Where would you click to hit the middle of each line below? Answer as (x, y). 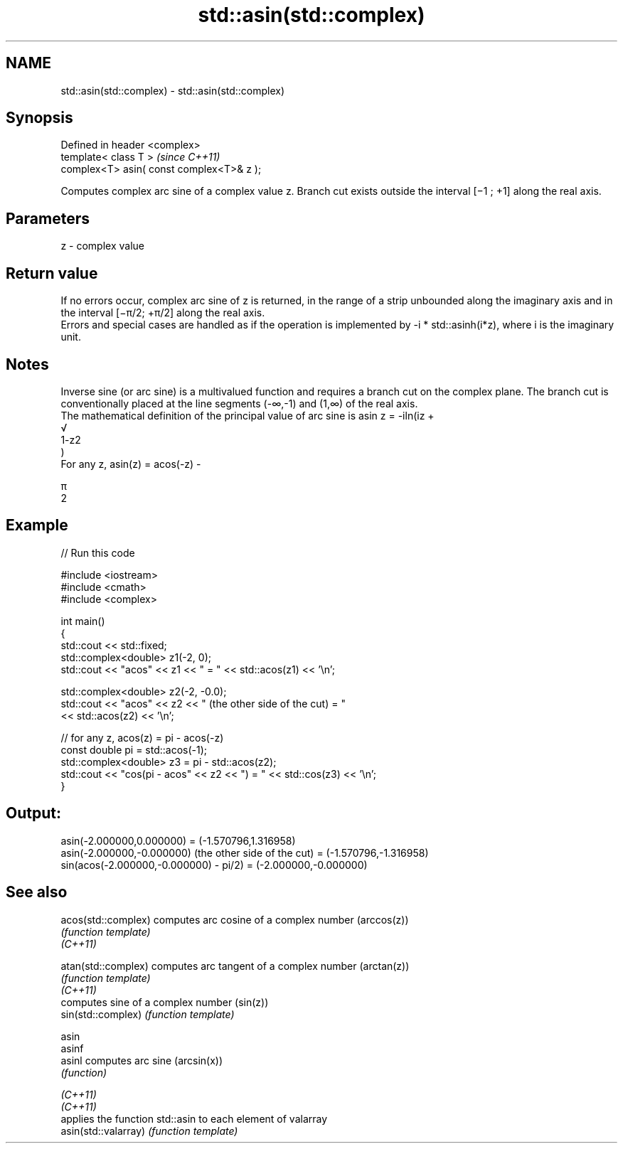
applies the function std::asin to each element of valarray (194, 1118)
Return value (52, 273)
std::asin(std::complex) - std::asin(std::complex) (173, 90)
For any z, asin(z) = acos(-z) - (131, 464)
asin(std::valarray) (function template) (149, 1131)
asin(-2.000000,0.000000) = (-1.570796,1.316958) (178, 840)
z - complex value (102, 246)
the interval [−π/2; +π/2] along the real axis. (163, 313)
